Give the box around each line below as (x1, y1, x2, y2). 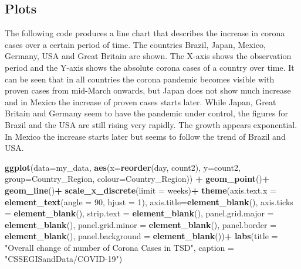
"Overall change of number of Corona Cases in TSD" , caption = (5, 241, 234, 253)
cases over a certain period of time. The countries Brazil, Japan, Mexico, (5, 38, 266, 50)
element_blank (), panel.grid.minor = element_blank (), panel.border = (5, 218, 277, 230)
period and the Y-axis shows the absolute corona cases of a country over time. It (5, 61, 295, 73)
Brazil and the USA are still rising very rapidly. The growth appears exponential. (5, 118, 297, 130)
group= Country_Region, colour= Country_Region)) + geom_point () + (5, 173, 270, 185)
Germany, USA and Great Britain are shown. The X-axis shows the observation (5, 50, 292, 62)
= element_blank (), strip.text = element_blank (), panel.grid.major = (5, 207, 274, 219)
